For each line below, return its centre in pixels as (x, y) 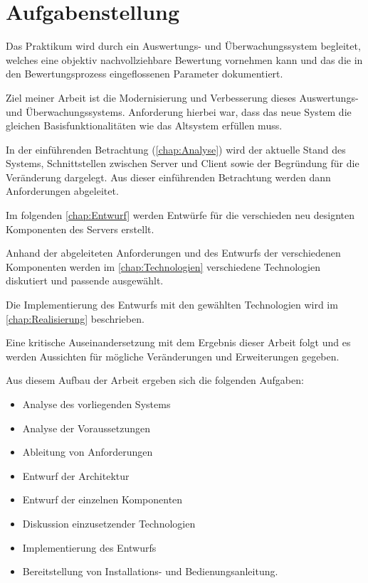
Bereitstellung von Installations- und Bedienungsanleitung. (150, 571)
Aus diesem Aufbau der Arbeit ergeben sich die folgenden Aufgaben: (155, 380)
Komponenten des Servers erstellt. (80, 229)
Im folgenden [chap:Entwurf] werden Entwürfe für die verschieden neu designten (180, 215)
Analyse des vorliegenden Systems (96, 404)
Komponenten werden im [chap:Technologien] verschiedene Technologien (163, 266)
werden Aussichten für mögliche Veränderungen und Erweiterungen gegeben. (173, 356)
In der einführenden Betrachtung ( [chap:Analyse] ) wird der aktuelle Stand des (176, 149)
